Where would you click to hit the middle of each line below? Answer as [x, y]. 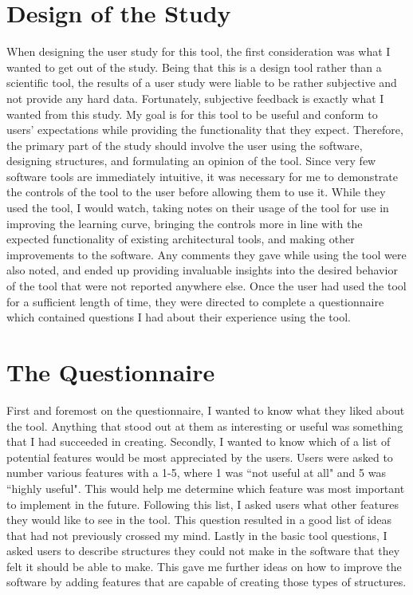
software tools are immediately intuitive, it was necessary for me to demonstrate [202, 176]
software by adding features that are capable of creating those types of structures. [206, 582]
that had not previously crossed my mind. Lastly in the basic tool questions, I [197, 535]
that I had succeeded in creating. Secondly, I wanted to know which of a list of [199, 441]
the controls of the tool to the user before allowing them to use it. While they [196, 192]
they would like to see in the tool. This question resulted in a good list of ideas [199, 520]
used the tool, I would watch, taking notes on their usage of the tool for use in [198, 208]
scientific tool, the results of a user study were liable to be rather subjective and [202, 83]
